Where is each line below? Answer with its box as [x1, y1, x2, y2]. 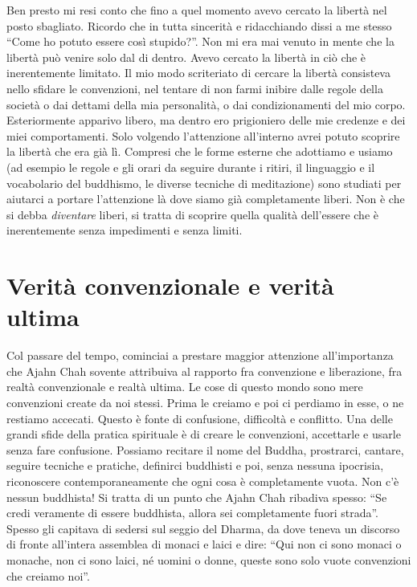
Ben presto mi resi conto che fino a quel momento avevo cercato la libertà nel [6, 2, 387, 18]
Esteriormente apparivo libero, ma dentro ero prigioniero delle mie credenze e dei [6, 112, 406, 128]
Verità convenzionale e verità [6, 269, 334, 302]
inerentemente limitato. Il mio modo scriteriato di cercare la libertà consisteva [6, 64, 390, 81]
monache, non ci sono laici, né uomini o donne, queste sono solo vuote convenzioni [6, 551, 411, 568]
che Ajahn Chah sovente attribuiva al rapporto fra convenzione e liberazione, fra [6, 362, 403, 379]
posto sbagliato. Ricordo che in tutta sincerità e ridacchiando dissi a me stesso [6, 17, 392, 34]
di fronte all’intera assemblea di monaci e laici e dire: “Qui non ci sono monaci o [6, 536, 402, 552]
